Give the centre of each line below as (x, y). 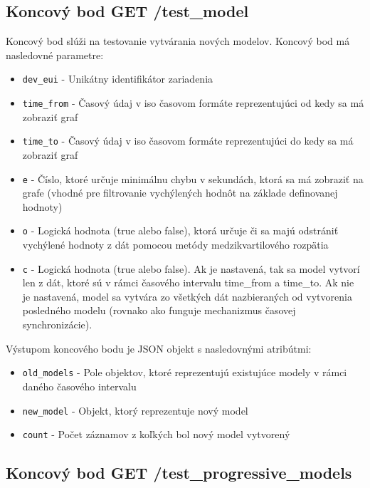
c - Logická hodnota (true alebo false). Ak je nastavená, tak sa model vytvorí (191, 268)
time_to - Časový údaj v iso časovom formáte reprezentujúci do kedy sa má (188, 141)
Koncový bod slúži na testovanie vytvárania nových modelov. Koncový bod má (178, 41)
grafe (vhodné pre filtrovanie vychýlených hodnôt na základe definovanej (180, 193)
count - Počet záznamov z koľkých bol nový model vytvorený (156, 434)
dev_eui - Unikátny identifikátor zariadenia (118, 79)
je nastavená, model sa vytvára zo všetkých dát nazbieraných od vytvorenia (187, 296)
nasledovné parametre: (55, 54)
